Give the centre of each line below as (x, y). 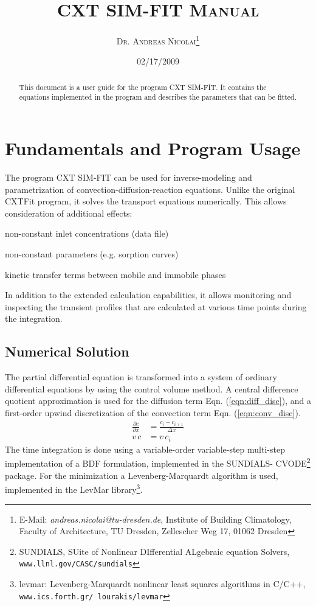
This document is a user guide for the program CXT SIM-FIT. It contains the (143, 87)
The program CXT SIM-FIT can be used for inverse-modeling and (129, 177)
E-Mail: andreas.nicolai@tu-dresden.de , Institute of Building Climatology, (155, 519)
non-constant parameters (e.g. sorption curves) (92, 253)
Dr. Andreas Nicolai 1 (158, 40)
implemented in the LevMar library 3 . (74, 488)
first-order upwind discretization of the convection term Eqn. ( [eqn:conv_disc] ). (153, 412)
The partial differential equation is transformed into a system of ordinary (141, 377)
